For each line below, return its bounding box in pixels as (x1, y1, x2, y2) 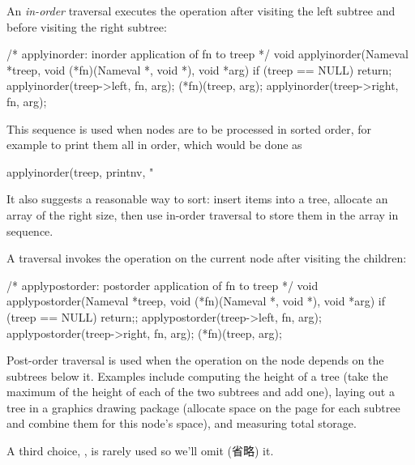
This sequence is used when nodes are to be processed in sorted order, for (6, 120, 371, 137)
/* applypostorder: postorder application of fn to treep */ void (6, 276, 319, 293)
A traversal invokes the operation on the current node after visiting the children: (6, 250, 407, 267)
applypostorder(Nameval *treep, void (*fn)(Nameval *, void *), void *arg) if (6, 292, 385, 309)
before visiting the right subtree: (6, 18, 167, 35)
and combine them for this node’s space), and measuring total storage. (6, 415, 357, 432)
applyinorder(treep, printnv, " (6, 163, 154, 180)
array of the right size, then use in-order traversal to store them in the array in (6, 206, 399, 223)
